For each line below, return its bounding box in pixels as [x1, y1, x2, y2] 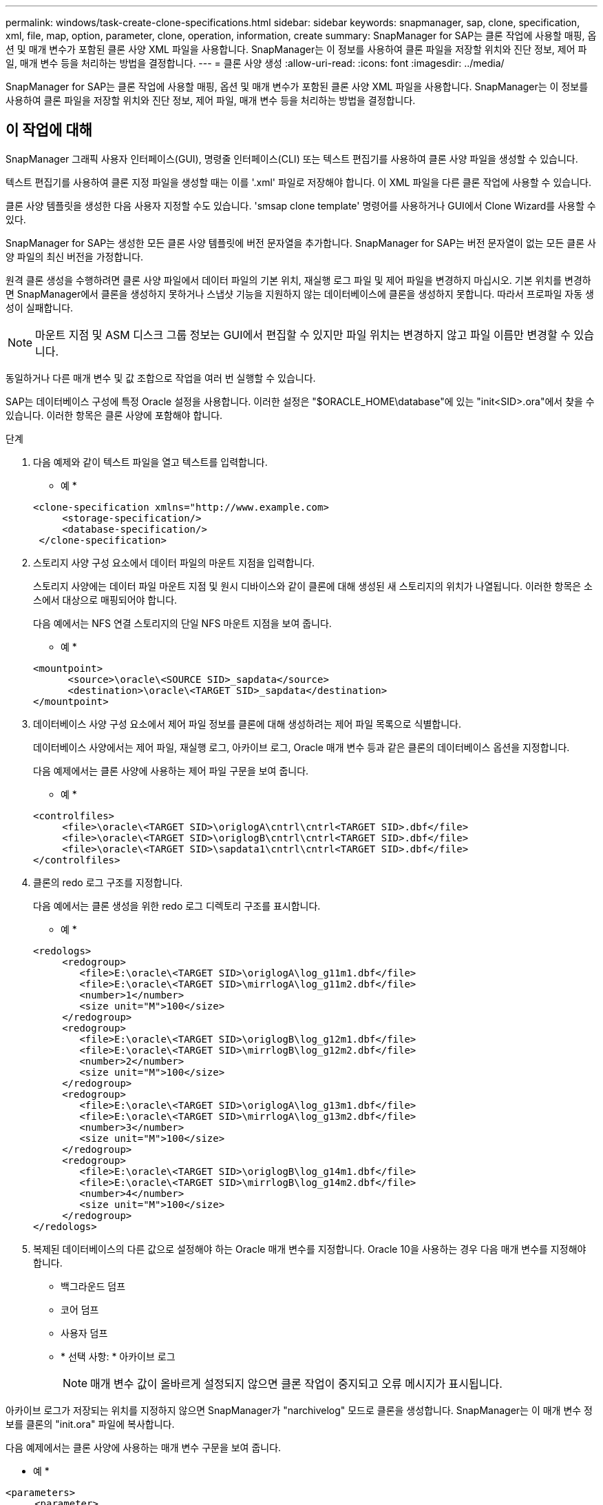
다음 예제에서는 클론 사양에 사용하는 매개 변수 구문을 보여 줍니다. [6, 1441, 282, 1453]
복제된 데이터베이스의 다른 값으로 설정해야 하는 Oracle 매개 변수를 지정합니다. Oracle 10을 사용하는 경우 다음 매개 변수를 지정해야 [33, 1242, 586, 1255]
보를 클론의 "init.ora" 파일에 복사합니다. [6, 1417, 175, 1430]
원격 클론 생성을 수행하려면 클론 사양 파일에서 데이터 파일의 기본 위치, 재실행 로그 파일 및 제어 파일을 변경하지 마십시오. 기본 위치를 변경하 [6, 274, 591, 286]
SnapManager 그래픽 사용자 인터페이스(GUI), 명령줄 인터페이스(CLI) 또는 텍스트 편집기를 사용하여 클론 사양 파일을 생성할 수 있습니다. [6, 152, 578, 165]
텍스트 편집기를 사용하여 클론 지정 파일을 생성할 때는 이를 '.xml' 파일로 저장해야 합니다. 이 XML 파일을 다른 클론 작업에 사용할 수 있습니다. [6, 176, 591, 188]
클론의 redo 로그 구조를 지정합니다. [33, 876, 183, 888]
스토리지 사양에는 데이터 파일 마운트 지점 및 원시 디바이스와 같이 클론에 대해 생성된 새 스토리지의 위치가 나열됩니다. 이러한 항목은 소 [33, 580, 593, 592]
